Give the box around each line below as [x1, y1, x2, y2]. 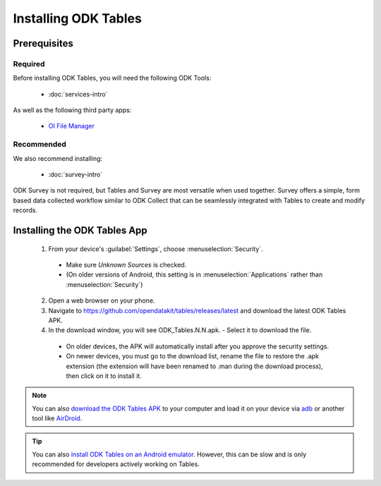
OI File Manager [48, 122, 95, 130]
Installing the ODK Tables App [13, 224, 147, 236]
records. [13, 206, 38, 214]
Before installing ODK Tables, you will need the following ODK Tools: [13, 74, 212, 83]
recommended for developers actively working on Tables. [32, 460, 200, 468]
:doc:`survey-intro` [48, 170, 103, 179]
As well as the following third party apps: [13, 106, 132, 114]
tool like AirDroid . [32, 414, 83, 423]
